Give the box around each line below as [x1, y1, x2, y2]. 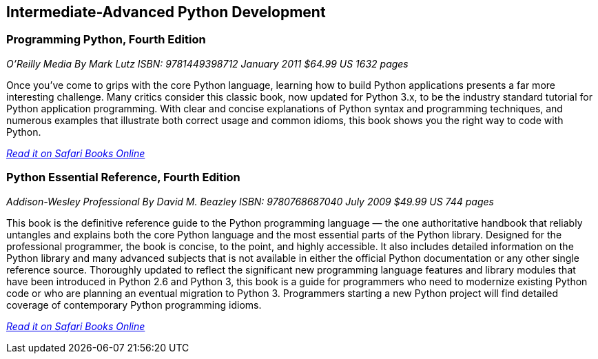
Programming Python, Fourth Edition [6, 32, 206, 47]
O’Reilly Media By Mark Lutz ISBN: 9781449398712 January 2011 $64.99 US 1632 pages [6, 57, 409, 70]
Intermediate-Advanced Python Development [6, 3, 326, 21]
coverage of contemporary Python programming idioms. [6, 298, 262, 311]
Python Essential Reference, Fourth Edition [6, 170, 240, 185]
